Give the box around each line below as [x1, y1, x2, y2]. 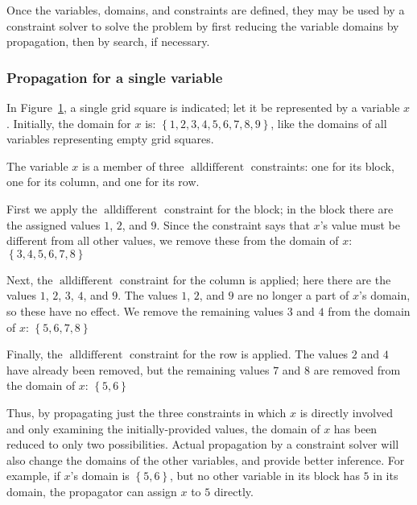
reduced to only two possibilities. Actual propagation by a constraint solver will [6, 436, 399, 453]
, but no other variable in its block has [170, 467, 360, 484]
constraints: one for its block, [250, 157, 394, 174]
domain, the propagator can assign [6, 482, 177, 499]
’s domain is [70, 467, 130, 484]
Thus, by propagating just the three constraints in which [6, 404, 287, 420]
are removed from [313, 361, 401, 378]
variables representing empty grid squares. [6, 130, 214, 147]
